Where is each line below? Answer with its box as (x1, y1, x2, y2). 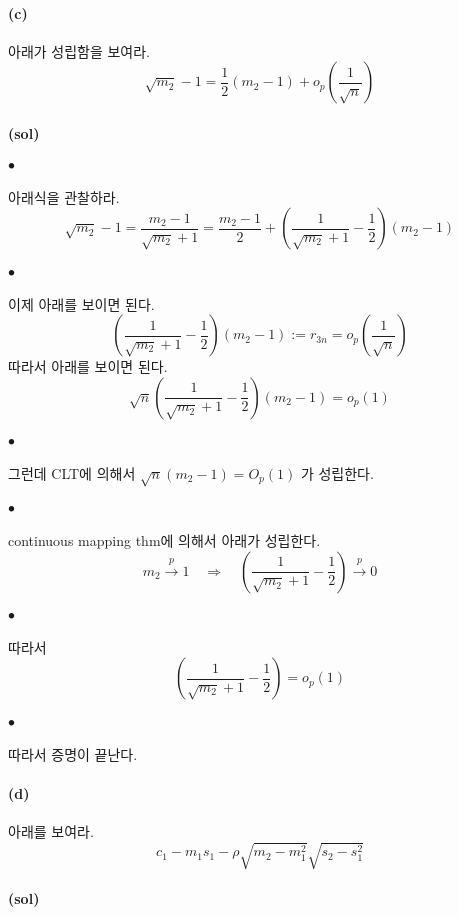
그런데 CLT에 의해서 (8, 462, 136, 483)
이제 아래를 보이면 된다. (8, 293, 155, 314)
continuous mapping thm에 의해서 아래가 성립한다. (8, 529, 321, 550)
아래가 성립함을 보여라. (8, 40, 151, 61)
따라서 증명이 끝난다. (8, 743, 138, 764)
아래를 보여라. (8, 820, 94, 841)
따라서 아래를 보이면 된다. (8, 356, 168, 377)
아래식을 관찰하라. (8, 186, 120, 207)
